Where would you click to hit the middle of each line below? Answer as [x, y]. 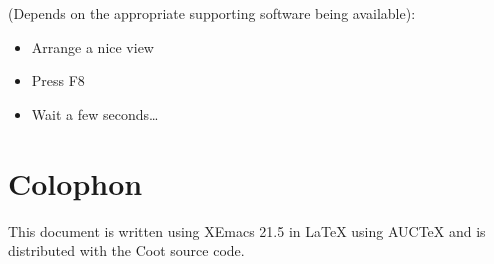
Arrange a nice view [92, 46]
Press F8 [58, 80]
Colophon [75, 182]
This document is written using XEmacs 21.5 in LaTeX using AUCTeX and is [247, 230]
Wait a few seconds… [95, 113]
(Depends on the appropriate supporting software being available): [212, 13]
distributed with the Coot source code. [126, 250]
